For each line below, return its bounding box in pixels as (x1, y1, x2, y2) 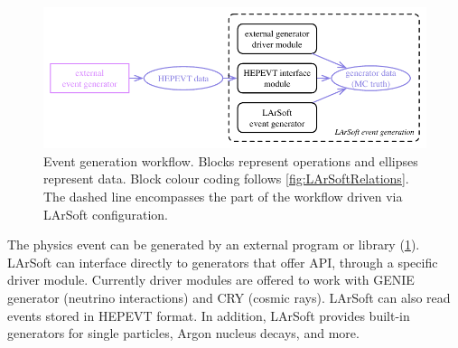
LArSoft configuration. (43, 204, 168, 223)
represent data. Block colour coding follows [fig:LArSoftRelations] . (43, 169, 409, 188)
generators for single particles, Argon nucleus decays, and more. (7, 324, 360, 343)
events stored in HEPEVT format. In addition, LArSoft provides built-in (7, 306, 410, 324)
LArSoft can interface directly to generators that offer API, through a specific (7, 252, 438, 271)
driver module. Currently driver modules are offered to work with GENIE (7, 270, 415, 289)
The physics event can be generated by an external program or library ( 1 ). (7, 235, 420, 254)
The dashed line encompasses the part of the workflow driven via (43, 186, 403, 205)
